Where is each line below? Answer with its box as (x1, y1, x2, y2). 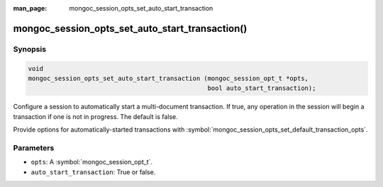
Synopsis (13, 44, 46, 54)
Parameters (13, 142, 55, 152)
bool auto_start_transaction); (207, 84, 316, 92)
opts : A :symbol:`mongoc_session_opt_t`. (30, 158, 152, 166)
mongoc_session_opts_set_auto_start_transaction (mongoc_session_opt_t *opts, (28, 74, 309, 82)
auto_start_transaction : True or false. (30, 167, 156, 176)
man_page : (13, 4, 48, 12)
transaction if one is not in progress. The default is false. (13, 112, 179, 120)
